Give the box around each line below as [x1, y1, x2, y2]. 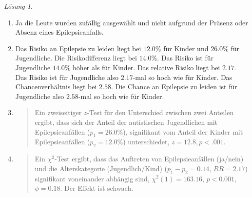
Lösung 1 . [4, 1, 33, 11]
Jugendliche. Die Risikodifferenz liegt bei [15, 53, 137, 63]
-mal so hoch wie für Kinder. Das [133, 72, 233, 82]
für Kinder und [163, 43, 209, 53]
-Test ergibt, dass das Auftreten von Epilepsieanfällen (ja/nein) [54, 154, 244, 164]
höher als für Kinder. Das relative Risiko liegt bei [73, 62, 220, 72]
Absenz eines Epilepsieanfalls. [15, 27, 104, 37]
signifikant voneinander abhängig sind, [35, 173, 150, 183]
